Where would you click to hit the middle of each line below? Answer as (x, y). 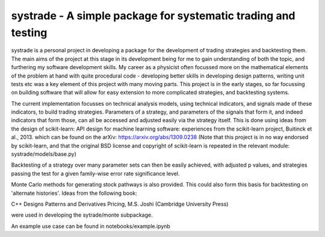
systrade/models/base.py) (44, 154)
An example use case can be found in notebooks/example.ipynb (91, 226)
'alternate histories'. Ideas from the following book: (74, 193)
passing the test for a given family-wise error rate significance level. (95, 173)
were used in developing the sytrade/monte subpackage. (82, 215)
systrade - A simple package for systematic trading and (153, 16)
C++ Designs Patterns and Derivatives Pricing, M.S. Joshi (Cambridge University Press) (120, 204)
